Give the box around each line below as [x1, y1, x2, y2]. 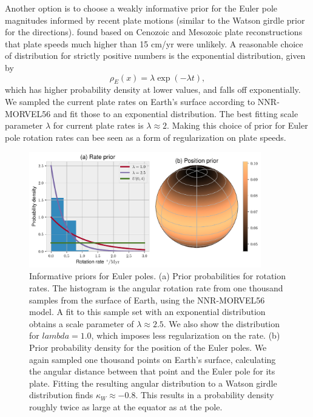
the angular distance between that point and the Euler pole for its [29, 365, 275, 378]
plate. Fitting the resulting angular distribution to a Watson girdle [29, 376, 277, 389]
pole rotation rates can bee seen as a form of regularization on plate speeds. [5, 131, 286, 143]
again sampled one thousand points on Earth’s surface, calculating [29, 353, 276, 365]
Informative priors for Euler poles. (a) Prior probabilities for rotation [29, 270, 286, 282]
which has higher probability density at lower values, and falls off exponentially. [5, 83, 301, 96]
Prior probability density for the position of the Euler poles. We [29, 341, 267, 353]
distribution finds [29, 388, 93, 401]
